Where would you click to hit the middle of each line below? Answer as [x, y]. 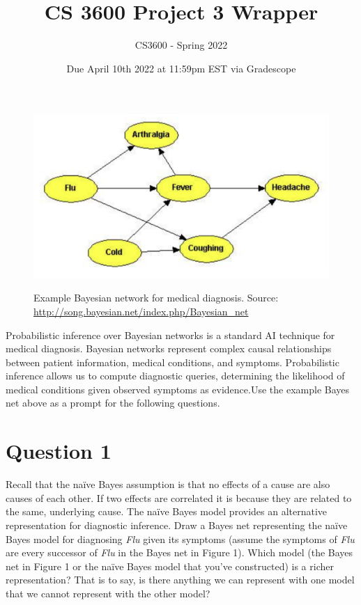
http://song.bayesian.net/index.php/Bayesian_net [141, 311]
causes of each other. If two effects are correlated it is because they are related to [179, 497]
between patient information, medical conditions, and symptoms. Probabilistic [172, 362]
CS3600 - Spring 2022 [181, 45]
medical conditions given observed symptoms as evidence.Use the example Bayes [178, 389]
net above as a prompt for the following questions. [113, 403]
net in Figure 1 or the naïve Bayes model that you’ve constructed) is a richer [170, 566]
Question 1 [59, 451]
